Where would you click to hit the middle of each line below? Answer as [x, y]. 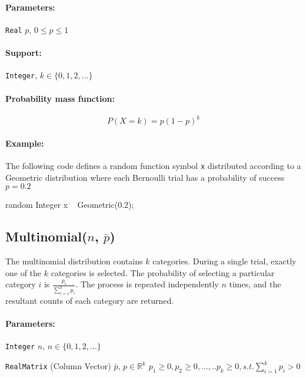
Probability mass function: [60, 98]
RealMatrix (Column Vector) [58, 366]
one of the [24, 272]
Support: [24, 53]
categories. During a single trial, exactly [224, 261]
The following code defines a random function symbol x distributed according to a [153, 165]
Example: [25, 143]
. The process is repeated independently [147, 284]
